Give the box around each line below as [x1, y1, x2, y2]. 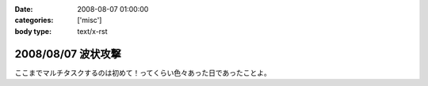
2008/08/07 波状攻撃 [14, 47, 122, 61]
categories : [14, 16, 54, 25]
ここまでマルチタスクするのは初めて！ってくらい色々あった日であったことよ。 [14, 68, 271, 77]
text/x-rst [77, 26, 108, 36]
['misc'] [77, 16, 102, 25]
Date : [14, 5, 33, 13]
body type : [14, 26, 52, 36]
